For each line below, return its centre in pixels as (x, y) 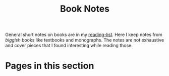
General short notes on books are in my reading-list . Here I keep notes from (84, 35)
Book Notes (85, 9)
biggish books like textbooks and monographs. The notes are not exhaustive (85, 40)
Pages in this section (50, 66)
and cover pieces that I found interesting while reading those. (69, 46)
